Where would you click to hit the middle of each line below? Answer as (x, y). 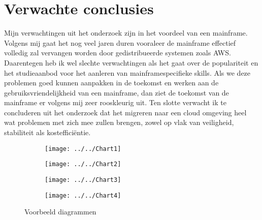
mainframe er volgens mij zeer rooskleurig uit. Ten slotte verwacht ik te (115, 102)
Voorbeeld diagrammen (60, 212)
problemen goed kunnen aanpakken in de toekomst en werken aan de (111, 83)
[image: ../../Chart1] (83, 149)
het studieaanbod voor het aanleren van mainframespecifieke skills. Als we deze (127, 72)
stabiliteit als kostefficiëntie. (47, 132)
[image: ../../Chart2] (83, 164)
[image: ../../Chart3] (83, 180)
